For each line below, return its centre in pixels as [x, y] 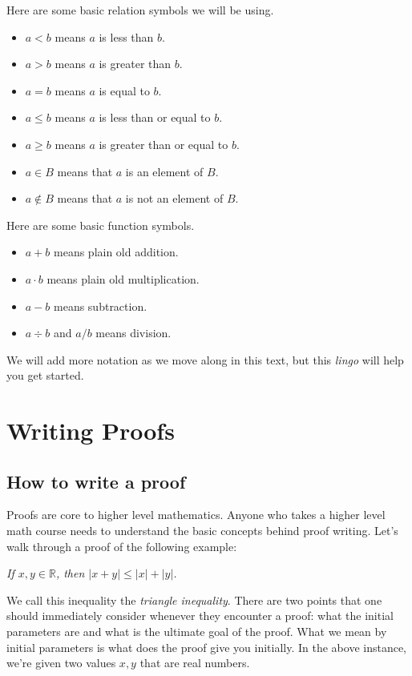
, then [70, 573]
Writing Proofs [91, 431]
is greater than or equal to [164, 144]
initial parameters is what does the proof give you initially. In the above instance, [206, 647]
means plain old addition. [116, 252]
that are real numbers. [195, 663]
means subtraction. [101, 306]
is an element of [164, 171]
